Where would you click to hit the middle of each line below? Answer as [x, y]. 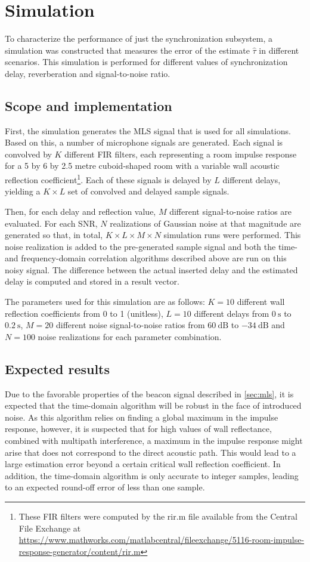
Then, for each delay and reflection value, [80, 211]
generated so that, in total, [54, 235]
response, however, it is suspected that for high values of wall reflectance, [138, 429]
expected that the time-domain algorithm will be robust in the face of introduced [153, 405]
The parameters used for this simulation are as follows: [105, 302]
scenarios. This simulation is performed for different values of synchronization [146, 62]
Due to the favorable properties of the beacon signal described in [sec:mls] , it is [149, 393]
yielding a [23, 191]
